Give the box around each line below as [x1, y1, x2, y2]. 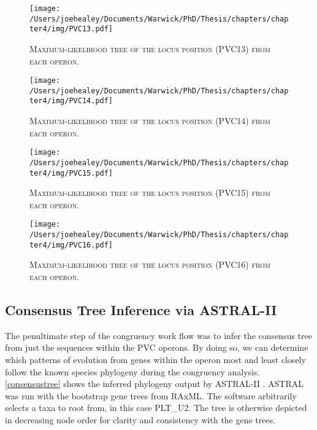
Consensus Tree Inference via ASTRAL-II [5, 300, 277, 319]
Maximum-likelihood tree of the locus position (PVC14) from [29, 114, 271, 127]
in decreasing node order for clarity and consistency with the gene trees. [5, 413, 276, 426]
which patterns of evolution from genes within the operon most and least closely [5, 353, 306, 366]
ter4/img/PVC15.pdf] [29, 168, 113, 178]
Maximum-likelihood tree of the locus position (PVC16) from [29, 258, 271, 271]
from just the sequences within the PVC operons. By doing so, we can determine [5, 341, 308, 354]
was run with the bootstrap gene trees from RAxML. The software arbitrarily [5, 389, 297, 402]
